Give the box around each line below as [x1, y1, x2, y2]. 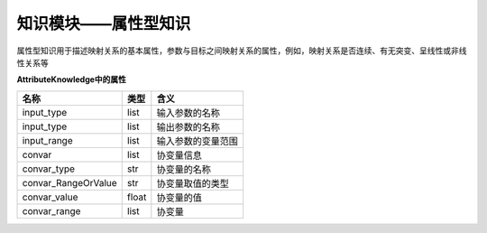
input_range [22, 134, 73, 146]
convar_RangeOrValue [22, 176, 117, 189]
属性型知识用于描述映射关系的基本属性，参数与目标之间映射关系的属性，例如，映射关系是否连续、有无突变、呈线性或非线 [16, 45, 467, 56]
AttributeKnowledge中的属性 [16, 74, 126, 85]
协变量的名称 [156, 163, 212, 175]
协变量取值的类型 [156, 177, 230, 190]
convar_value [22, 191, 78, 203]
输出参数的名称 [156, 120, 221, 133]
